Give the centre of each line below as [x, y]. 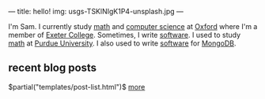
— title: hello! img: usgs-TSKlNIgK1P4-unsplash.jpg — [96, 11]
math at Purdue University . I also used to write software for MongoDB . [122, 43]
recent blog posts [53, 68]
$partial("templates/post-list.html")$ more [77, 86]
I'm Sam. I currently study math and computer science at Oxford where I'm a [133, 26]
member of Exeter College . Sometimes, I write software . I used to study [125, 35]
